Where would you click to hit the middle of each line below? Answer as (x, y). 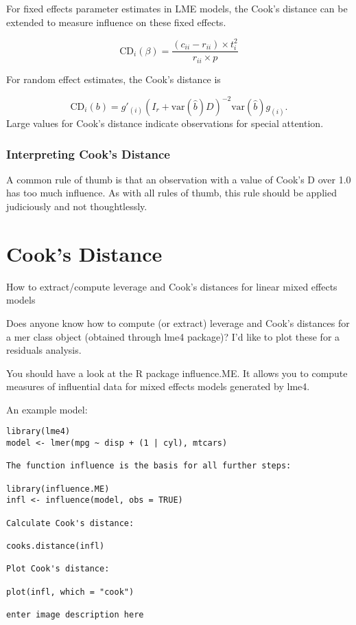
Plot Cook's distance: (58, 569)
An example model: (47, 409)
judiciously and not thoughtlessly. (77, 206)
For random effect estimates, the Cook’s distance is (114, 79)
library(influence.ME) (58, 489)
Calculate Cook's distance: (70, 523)
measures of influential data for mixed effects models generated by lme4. (158, 386)
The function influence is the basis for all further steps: (149, 466)
